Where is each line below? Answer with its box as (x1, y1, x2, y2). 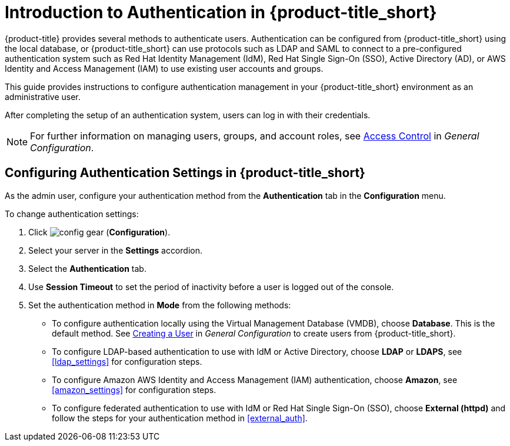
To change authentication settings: (5, 208, 139, 219)
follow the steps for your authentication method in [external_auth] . (52, 412, 308, 423)
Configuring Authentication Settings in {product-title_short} (5, 165, 365, 181)
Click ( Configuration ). (28, 227, 171, 237)
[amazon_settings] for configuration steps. (52, 384, 216, 395)
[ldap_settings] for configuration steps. (52, 356, 202, 367)
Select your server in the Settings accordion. (28, 245, 202, 255)
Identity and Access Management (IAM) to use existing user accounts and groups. (5, 63, 324, 74)
